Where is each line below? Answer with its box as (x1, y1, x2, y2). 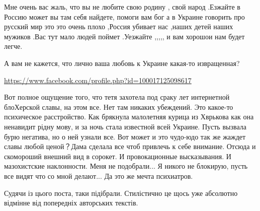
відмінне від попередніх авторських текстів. (4, 197, 138, 208)
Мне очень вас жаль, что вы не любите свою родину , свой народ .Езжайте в (4, 2, 240, 12)
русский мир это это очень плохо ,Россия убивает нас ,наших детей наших (4, 21, 233, 32)
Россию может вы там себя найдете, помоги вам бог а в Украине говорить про (4, 11, 245, 22)
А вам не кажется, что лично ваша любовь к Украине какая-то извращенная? (4, 57, 240, 68)
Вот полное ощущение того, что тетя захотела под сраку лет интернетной (4, 92, 230, 102)
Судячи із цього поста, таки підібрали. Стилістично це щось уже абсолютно (4, 187, 238, 198)
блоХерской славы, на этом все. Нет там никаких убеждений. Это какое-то (4, 101, 233, 112)
